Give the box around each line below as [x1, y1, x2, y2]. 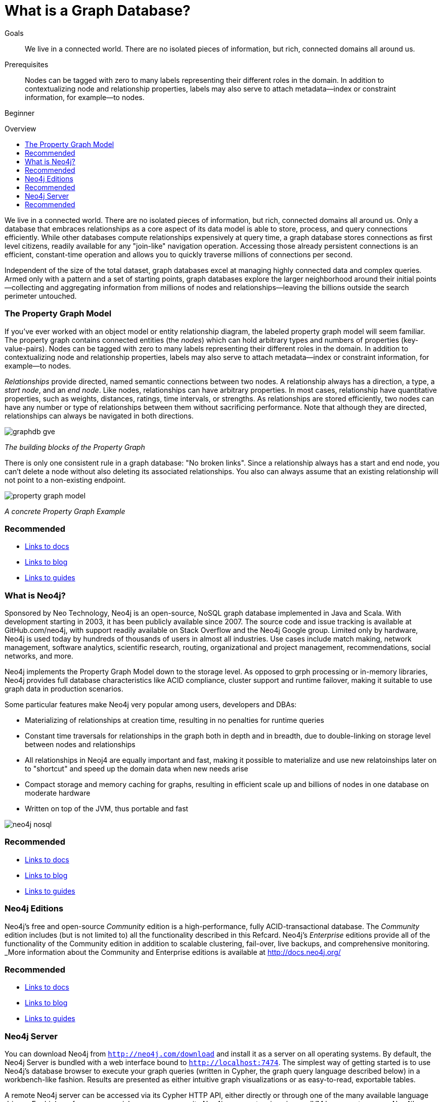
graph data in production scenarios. [5, 684, 123, 693]
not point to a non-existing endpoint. [5, 475, 126, 484]
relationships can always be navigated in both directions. [5, 411, 194, 420]
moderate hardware [25, 789, 91, 797]
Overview [5, 124, 36, 133]
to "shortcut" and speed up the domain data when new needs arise [25, 764, 248, 773]
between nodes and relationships [25, 740, 136, 749]
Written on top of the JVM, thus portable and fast [25, 804, 189, 813]
